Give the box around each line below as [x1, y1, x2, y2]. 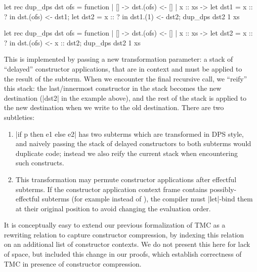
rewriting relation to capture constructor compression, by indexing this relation [4, 229, 244, 239]
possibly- [210, 184, 237, 194]
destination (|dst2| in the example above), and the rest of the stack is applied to [4, 92, 247, 103]
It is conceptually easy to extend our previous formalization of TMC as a [4, 220, 225, 230]
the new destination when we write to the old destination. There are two [4, 102, 224, 113]
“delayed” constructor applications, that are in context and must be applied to [4, 63, 242, 74]
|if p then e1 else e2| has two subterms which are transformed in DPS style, [15, 128, 244, 139]
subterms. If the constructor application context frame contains [15, 184, 208, 194]
